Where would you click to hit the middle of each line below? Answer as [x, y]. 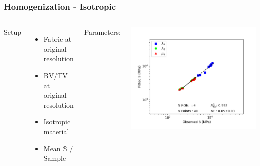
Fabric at [58, 39]
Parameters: [102, 32]
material [56, 131]
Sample [55, 158]
